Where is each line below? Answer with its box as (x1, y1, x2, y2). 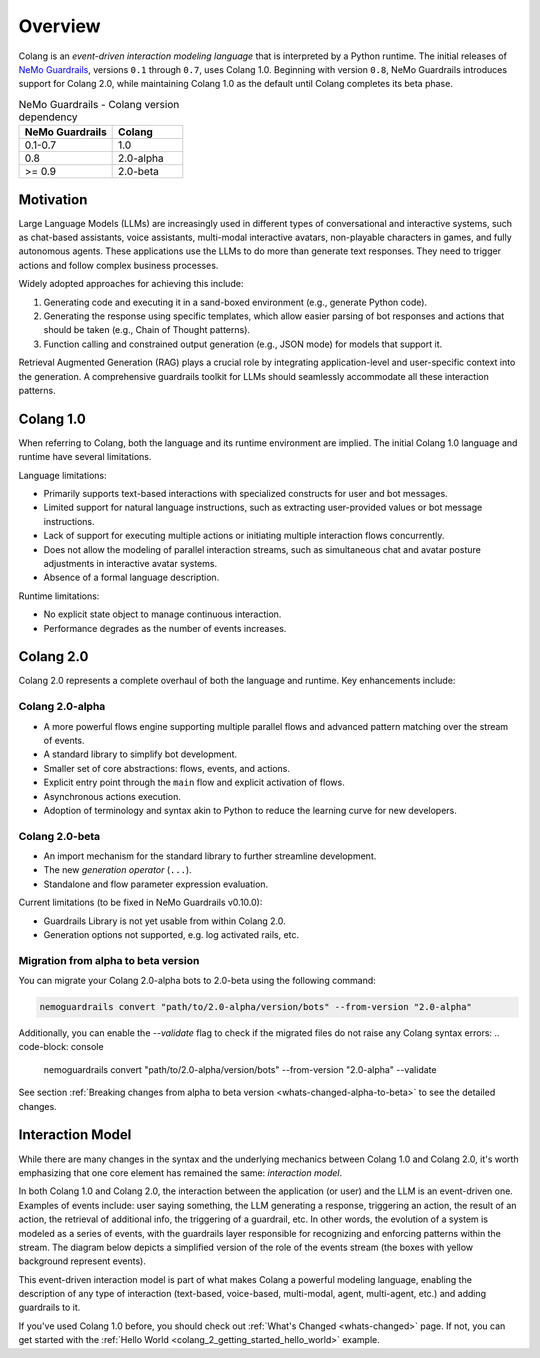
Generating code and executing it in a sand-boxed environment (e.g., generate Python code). (43, 296, 428, 308)
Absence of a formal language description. (43, 571, 220, 584)
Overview (18, 15, 101, 37)
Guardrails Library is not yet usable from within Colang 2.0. (43, 915, 287, 927)
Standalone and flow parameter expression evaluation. (43, 878, 269, 890)
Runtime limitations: (18, 590, 100, 602)
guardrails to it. (18, 1301, 81, 1314)
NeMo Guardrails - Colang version (18, 97, 180, 111)
